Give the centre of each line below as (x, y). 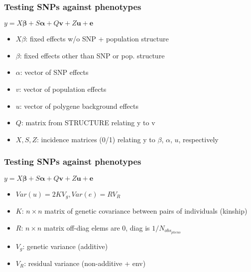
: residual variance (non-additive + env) (85, 263)
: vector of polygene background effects (79, 106)
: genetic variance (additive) (65, 246)
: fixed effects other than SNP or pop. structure (92, 55)
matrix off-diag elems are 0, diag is (97, 227)
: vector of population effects (63, 89)
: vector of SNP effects (54, 72)
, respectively (198, 139)
